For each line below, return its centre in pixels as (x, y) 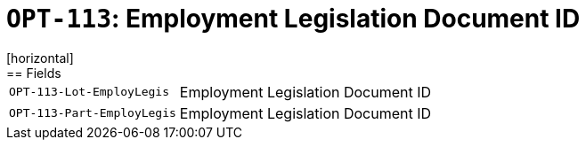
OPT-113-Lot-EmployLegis (90, 92)
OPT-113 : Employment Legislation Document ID (293, 19)
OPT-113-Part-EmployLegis (93, 113)
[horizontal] (40, 58)
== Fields (34, 73)
